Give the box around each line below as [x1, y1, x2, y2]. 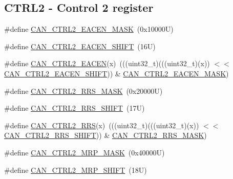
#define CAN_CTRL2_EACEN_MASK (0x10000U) [4, 24, 174, 34]
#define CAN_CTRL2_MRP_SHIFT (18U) [4, 164, 147, 175]
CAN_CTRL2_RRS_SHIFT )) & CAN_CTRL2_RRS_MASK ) [4, 130, 207, 141]
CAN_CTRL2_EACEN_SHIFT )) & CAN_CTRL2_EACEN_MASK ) [4, 68, 229, 78]
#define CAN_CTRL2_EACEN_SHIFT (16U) [4, 41, 156, 51]
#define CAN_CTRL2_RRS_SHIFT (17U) [4, 103, 145, 113]
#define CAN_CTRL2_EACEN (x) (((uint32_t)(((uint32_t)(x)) [4, 58, 210, 69]
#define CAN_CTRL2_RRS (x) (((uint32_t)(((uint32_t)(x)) [4, 120, 199, 130]
